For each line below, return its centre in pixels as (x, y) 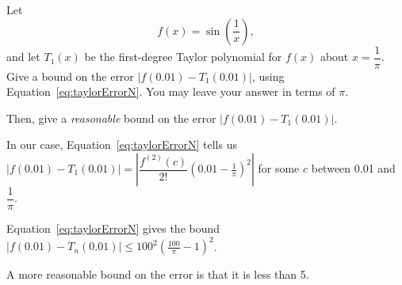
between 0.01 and (353, 168)
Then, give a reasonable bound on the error (111, 118)
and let (23, 57)
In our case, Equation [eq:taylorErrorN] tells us (122, 144)
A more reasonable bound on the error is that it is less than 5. (158, 274)
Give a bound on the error (70, 76)
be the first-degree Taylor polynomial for (183, 57)
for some (279, 168)
